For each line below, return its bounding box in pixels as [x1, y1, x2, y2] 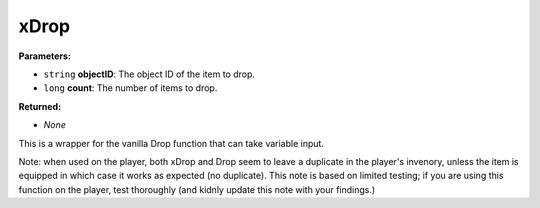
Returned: [18, 100, 62, 112]
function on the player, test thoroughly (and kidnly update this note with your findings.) [18, 183, 376, 195]
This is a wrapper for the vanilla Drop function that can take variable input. [18, 137, 325, 149]
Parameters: [18, 50, 72, 62]
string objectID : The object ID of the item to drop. [43, 68, 255, 80]
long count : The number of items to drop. [43, 82, 218, 94]
